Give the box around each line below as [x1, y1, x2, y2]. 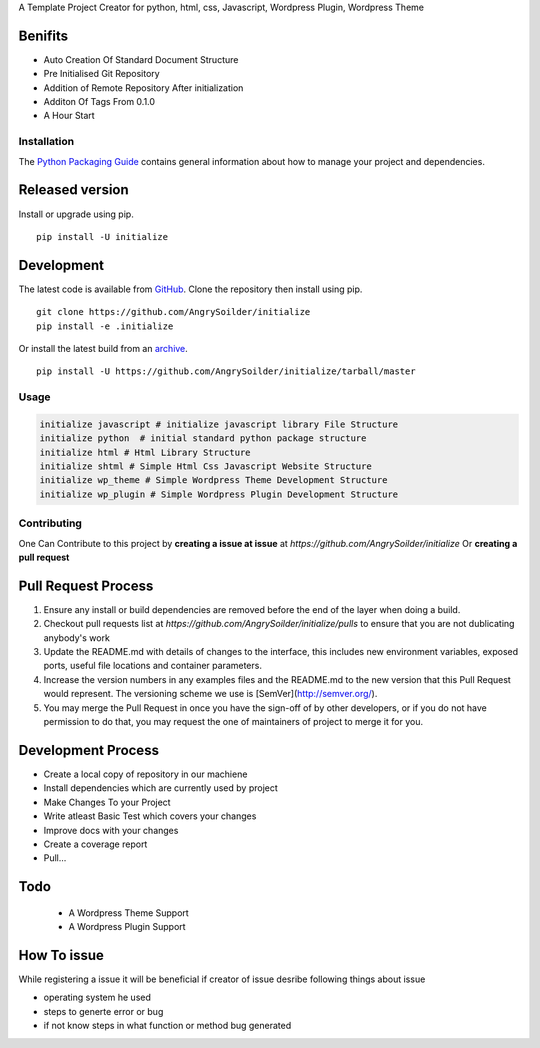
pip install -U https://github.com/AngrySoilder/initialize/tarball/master [36, 366, 416, 377]
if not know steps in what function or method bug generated [43, 1020, 292, 1032]
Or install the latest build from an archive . [18, 342, 189, 354]
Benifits [18, 27, 69, 44]
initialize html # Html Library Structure [39, 446, 251, 458]
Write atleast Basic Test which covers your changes [43, 810, 257, 822]
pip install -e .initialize [36, 320, 174, 332]
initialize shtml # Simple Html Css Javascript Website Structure [39, 461, 372, 472]
